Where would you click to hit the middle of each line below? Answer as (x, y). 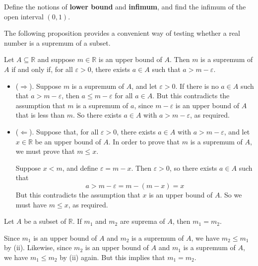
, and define (80, 167)
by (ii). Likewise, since (38, 247)
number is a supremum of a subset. (57, 42)
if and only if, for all (42, 69)
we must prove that (45, 151)
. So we (231, 194)
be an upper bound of (68, 141)
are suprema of (142, 221)
